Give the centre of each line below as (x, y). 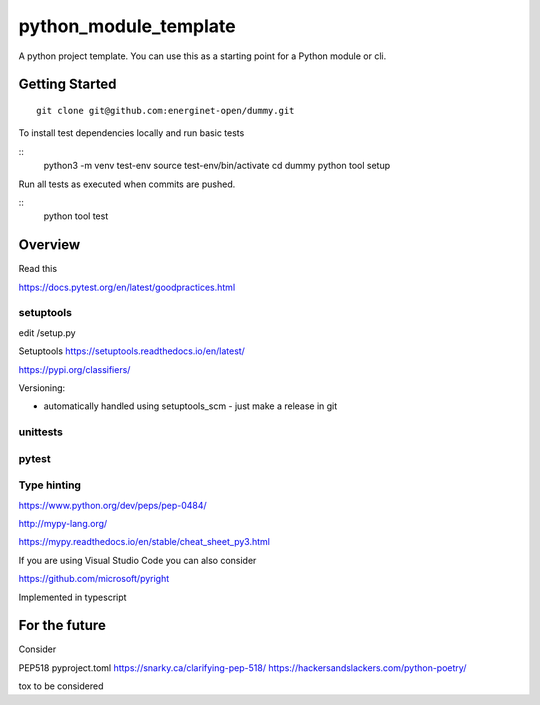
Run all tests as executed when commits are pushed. (127, 184)
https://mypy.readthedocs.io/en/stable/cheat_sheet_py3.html (144, 542)
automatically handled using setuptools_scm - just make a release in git (190, 406)
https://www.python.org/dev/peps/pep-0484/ (112, 505)
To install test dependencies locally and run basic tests (131, 133)
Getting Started (67, 84)
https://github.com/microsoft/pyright (94, 579)
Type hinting (50, 485)
